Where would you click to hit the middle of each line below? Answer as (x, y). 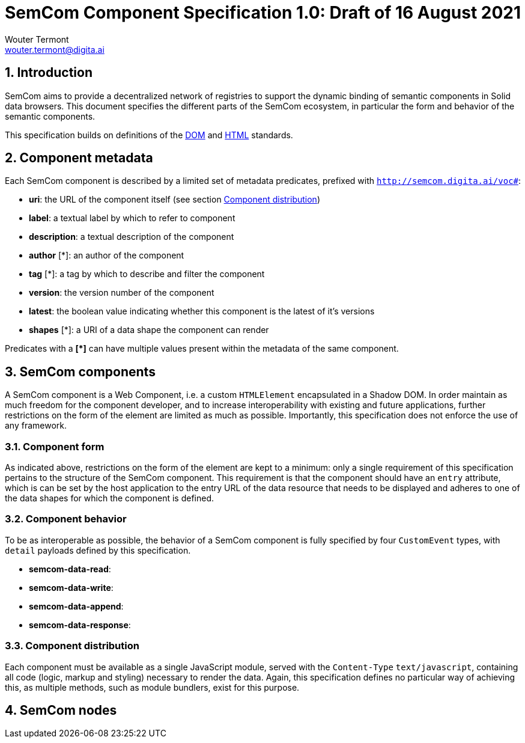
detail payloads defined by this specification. (98, 550)
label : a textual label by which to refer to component (132, 218)
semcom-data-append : (76, 606)
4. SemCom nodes (61, 710)
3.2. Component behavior (66, 519)
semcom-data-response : (80, 625)
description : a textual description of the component (132, 237)
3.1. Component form (55, 446)
